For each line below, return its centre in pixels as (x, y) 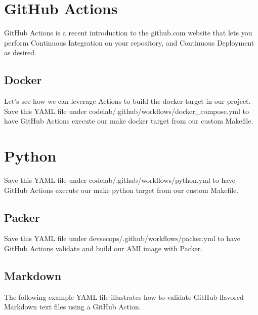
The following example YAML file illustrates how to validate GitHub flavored (124, 297)
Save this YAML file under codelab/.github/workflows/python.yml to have (120, 180)
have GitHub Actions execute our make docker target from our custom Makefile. (129, 121)
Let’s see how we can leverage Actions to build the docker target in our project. (127, 101)
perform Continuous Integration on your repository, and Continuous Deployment (129, 42)
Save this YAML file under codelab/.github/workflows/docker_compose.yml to (126, 111)
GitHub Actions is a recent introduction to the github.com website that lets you (128, 33)
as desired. (20, 52)
